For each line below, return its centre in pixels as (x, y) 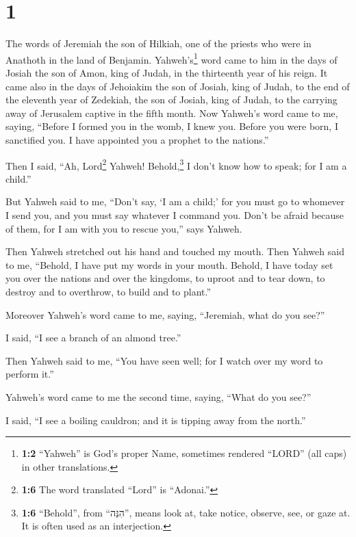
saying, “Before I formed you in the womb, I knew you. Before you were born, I (172, 126)
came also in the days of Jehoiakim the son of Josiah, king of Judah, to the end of (178, 86)
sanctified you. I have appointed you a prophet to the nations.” (137, 139)
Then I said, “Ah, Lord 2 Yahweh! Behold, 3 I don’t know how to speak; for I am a (176, 164)
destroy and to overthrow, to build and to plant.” (109, 291)
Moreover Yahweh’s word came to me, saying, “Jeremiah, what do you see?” (165, 314)
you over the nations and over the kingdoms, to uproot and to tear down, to (165, 278)
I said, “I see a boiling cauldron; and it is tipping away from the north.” (156, 420)
